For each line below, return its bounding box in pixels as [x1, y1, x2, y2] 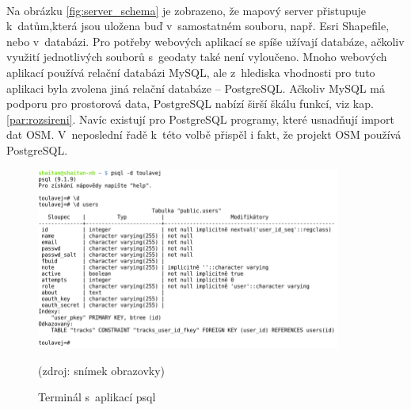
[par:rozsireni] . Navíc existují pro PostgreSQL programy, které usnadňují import [6, 110, 394, 127]
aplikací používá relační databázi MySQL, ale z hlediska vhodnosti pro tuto [6, 63, 375, 80]
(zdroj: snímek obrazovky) [38, 362, 166, 378]
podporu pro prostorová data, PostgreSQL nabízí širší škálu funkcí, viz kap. [6, 95, 374, 112]
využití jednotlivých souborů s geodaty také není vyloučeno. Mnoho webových [6, 48, 387, 65]
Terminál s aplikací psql [38, 389, 156, 405]
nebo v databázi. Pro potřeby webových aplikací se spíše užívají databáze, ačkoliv [6, 33, 405, 49]
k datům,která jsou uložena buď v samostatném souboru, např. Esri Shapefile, [6, 17, 390, 34]
